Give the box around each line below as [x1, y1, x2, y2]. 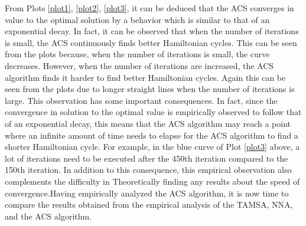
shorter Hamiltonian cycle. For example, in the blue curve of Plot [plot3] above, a [5, 140, 300, 153]
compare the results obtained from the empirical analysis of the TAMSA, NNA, [5, 198, 293, 211]
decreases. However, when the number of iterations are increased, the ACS [5, 59, 274, 71]
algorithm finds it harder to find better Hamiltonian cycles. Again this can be [5, 71, 286, 83]
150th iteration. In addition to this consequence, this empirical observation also [5, 163, 292, 176]
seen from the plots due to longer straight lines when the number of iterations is [5, 83, 295, 95]
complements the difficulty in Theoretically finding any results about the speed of [5, 175, 300, 187]
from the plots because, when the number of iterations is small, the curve [5, 48, 270, 60]
